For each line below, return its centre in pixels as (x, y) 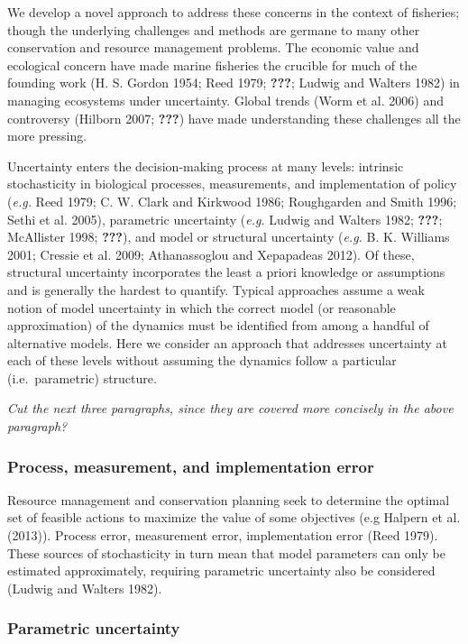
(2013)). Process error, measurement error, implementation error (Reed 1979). (223, 535)
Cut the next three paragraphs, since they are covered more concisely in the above (230, 408)
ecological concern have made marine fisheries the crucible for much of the (212, 64)
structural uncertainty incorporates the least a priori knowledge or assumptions (226, 272)
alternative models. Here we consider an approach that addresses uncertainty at (227, 342)
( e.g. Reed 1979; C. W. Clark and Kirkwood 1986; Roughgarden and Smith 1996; (232, 201)
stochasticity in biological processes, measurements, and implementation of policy (232, 184)
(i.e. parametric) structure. (82, 377)
